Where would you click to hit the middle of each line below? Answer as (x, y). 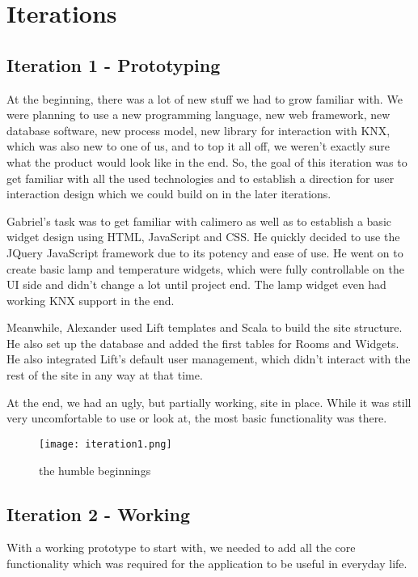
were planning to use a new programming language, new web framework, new (198, 115)
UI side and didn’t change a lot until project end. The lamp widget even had (196, 284)
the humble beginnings (95, 470)
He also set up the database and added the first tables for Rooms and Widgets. (203, 343)
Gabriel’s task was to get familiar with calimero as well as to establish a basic (199, 221)
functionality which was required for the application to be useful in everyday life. (207, 563)
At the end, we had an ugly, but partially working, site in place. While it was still (209, 402)
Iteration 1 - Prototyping (114, 64)
